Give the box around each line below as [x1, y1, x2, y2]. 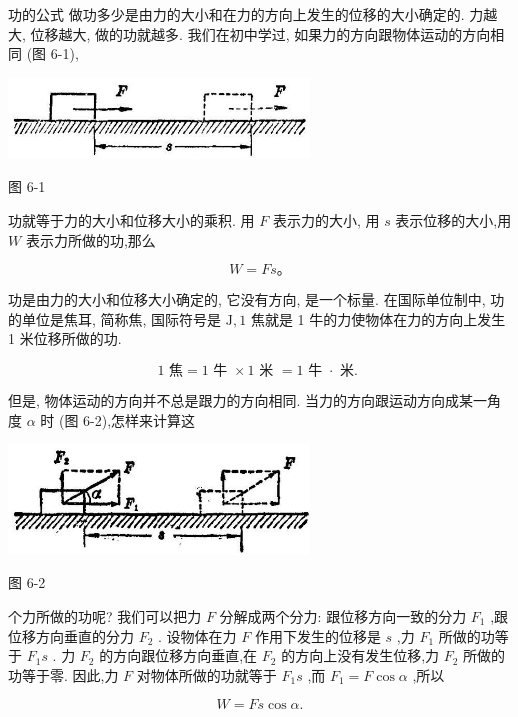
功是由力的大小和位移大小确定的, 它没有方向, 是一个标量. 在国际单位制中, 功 [8, 289, 505, 310]
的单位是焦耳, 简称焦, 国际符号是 [8, 308, 222, 329]
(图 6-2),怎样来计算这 [58, 409, 196, 430]
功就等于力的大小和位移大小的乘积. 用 [8, 209, 255, 230]
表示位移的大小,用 [395, 209, 512, 230]
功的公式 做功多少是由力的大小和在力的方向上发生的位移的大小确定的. [8, 4, 465, 24]
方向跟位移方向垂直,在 [113, 645, 258, 666]
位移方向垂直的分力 [8, 625, 134, 646]
